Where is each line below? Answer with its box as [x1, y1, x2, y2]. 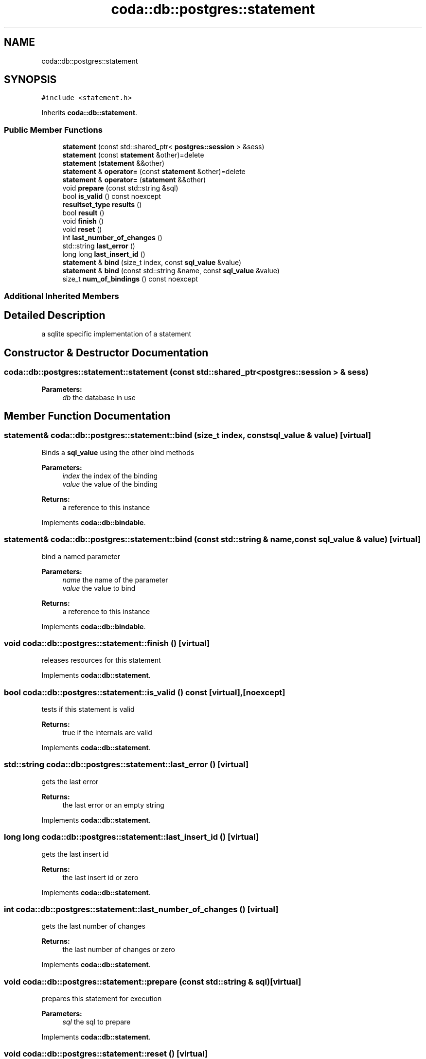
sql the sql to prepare [62, 1018, 131, 1026]
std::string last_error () [62, 242, 135, 250]
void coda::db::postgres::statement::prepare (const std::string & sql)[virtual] [4, 976, 302, 987]
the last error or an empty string [62, 800, 164, 809]
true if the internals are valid [62, 728, 152, 737]
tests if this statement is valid [41, 705, 135, 714]
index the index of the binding [62, 471, 158, 480]
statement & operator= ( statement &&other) [62, 176, 206, 184]
